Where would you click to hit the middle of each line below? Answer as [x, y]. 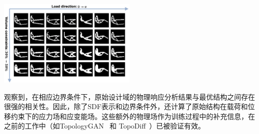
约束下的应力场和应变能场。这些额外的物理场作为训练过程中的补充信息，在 [133, 116]
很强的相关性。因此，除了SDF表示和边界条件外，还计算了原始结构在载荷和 [126, 106]
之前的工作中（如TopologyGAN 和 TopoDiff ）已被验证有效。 [105, 126]
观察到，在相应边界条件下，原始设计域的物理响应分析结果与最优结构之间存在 [129, 96]
